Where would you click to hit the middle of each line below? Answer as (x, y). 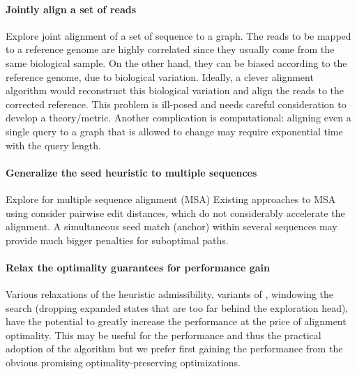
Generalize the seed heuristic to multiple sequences (131, 172)
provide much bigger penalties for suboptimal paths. (117, 240)
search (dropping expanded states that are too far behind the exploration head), (177, 307)
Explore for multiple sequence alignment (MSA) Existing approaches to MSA (171, 199)
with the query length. (53, 145)
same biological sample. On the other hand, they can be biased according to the (176, 62)
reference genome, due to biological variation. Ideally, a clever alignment (160, 76)
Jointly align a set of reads (71, 9)
